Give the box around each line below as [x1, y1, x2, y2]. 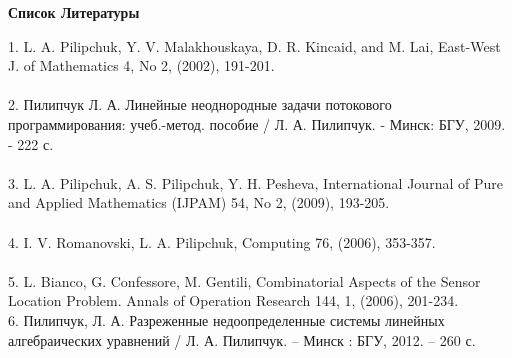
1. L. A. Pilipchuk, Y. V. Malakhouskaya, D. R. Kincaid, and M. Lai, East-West [8, 35, 501, 56]
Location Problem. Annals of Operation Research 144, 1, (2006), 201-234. [8, 290, 459, 311]
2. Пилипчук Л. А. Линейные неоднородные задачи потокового [8, 94, 392, 115]
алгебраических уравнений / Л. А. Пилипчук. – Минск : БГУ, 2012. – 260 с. [8, 329, 476, 350]
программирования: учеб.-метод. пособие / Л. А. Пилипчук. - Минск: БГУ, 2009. [8, 113, 506, 134]
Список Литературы [8, 2, 140, 22]
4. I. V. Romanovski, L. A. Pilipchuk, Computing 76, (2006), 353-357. [8, 231, 436, 252]
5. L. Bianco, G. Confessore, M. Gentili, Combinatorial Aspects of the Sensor [8, 270, 481, 291]
